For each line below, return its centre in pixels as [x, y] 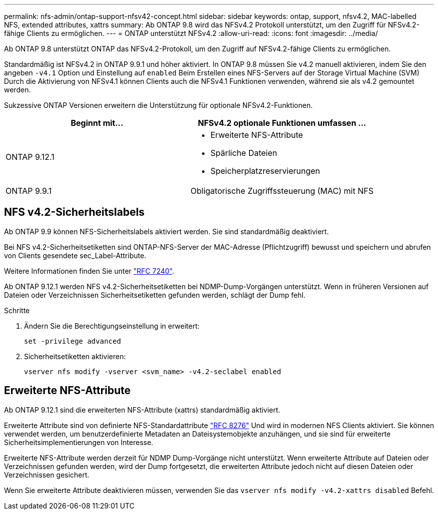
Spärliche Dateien [244, 153]
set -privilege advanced [72, 341]
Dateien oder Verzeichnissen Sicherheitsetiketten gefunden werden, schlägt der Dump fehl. [155, 295]
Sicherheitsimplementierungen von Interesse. [79, 442]
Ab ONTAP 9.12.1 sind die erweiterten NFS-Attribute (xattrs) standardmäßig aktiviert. [142, 410]
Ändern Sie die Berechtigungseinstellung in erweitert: [112, 326]
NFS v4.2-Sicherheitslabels [74, 212]
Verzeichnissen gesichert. [47, 475]
